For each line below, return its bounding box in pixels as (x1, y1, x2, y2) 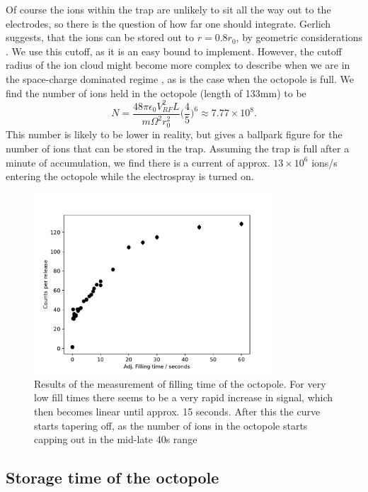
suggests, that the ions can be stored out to (6, 30, 195, 45)
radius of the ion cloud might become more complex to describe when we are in (6, 57, 350, 72)
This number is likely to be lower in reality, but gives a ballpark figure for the (6, 127, 343, 142)
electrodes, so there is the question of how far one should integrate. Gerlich (6, 16, 331, 30)
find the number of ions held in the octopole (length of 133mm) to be (6, 85, 306, 100)
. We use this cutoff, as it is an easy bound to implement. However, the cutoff (6, 43, 342, 58)
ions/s (311, 155, 338, 169)
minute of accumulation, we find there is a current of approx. (6, 155, 270, 169)
